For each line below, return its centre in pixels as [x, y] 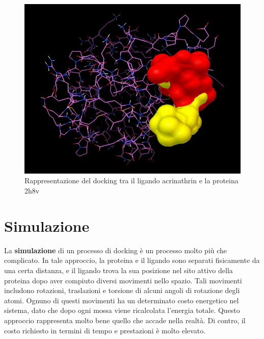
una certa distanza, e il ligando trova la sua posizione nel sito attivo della [118, 270]
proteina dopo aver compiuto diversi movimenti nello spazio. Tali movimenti [123, 280]
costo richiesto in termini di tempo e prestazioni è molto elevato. [105, 330]
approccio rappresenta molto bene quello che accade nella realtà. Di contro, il [125, 320]
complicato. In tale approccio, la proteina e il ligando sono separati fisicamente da [132, 260]
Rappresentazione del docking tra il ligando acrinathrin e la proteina [131, 180]
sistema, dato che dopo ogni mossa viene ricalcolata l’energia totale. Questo [122, 310]
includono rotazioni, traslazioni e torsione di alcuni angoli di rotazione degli [122, 290]
